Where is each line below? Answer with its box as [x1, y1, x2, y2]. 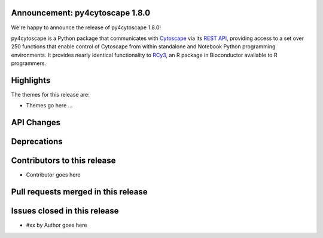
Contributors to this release [11, 156, 116, 166]
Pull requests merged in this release [11, 187, 148, 197]
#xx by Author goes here [26, 221, 87, 229]
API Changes [11, 118, 61, 128]
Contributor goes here [26, 171, 81, 178]
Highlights [11, 75, 51, 85]
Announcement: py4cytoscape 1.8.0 [11, 8, 151, 18]
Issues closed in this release [11, 206, 119, 216]
